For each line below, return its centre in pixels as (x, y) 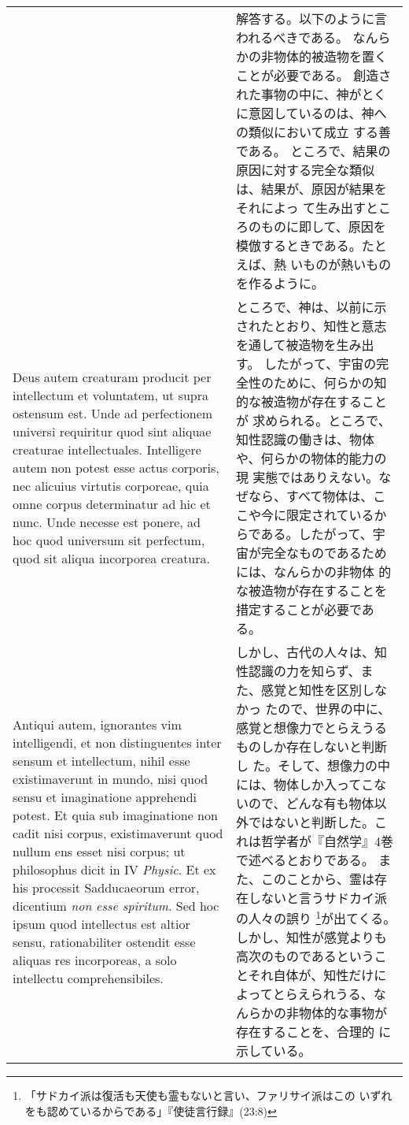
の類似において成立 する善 (313, 132)
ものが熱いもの (347, 264)
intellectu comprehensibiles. (88, 978)
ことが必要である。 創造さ (314, 75)
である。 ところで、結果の (313, 151)
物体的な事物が (343, 1013)
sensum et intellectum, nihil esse (101, 760)
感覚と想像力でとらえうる (312, 728)
